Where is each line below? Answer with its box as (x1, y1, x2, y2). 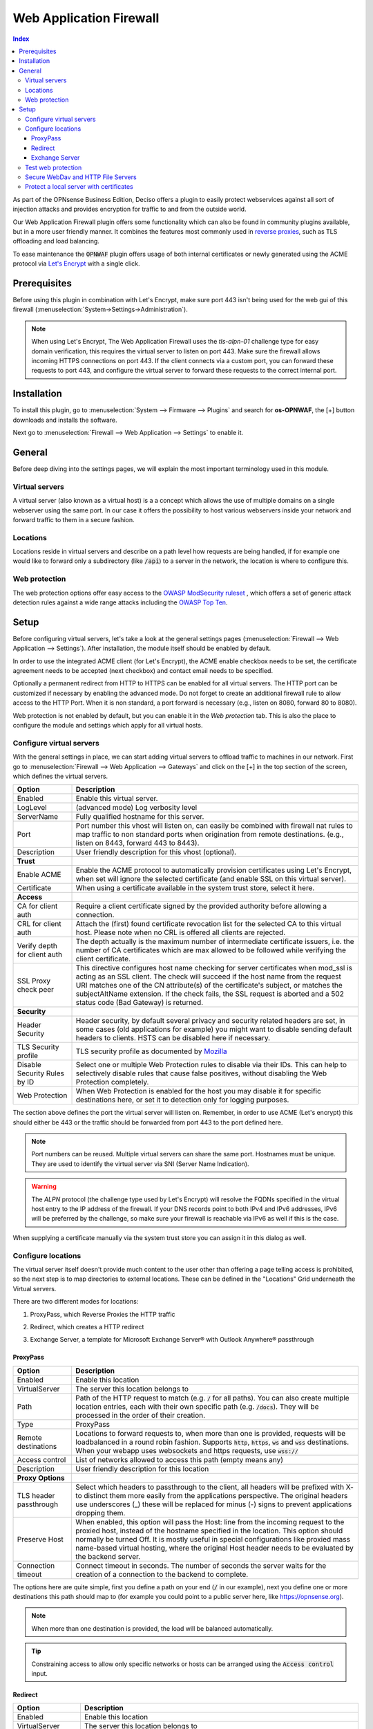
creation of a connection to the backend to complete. (75, 1569, 249, 1579)
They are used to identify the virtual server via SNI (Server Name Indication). (31, 1159, 249, 1168)
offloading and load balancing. (12, 237, 100, 246)
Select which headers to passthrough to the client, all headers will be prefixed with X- (75, 1482, 354, 1492)
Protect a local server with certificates (25, 183, 134, 191)
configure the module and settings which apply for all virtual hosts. (12, 721, 203, 729)
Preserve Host (17, 1534, 64, 1544)
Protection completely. (75, 1078, 149, 1087)
